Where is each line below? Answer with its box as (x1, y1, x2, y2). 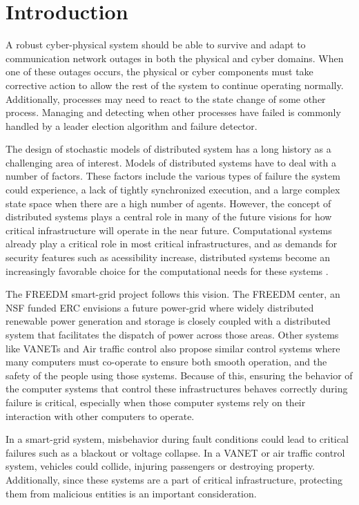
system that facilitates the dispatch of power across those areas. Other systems (6, 327, 339, 341)
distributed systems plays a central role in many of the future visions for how (6, 209, 332, 224)
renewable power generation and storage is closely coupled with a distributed (6, 314, 331, 328)
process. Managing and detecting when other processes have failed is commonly (6, 105, 341, 120)
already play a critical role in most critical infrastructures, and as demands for (6, 236, 338, 251)
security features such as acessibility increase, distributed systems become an (6, 250, 330, 265)
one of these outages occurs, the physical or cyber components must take (6, 64, 313, 79)
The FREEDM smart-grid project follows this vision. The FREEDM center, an (6, 287, 340, 301)
